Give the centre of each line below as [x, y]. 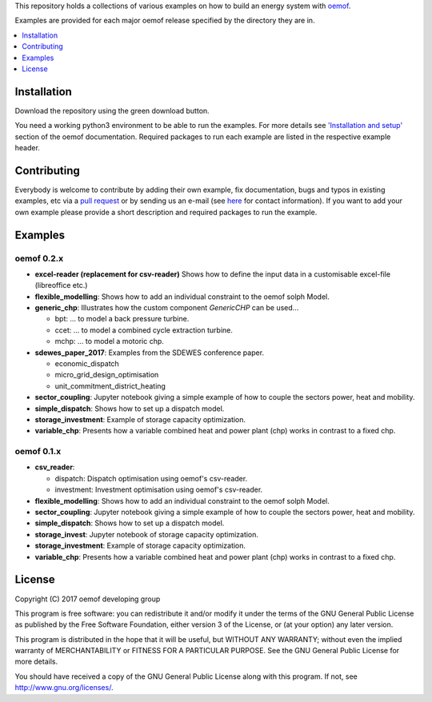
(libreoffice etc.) [61, 285]
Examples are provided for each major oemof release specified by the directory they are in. [165, 21]
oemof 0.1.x [38, 452]
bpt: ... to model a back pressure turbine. [122, 319]
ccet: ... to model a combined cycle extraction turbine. [144, 330]
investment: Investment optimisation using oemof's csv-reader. [159, 490]
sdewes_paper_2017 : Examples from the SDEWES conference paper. [149, 353]
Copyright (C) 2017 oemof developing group [88, 599]
